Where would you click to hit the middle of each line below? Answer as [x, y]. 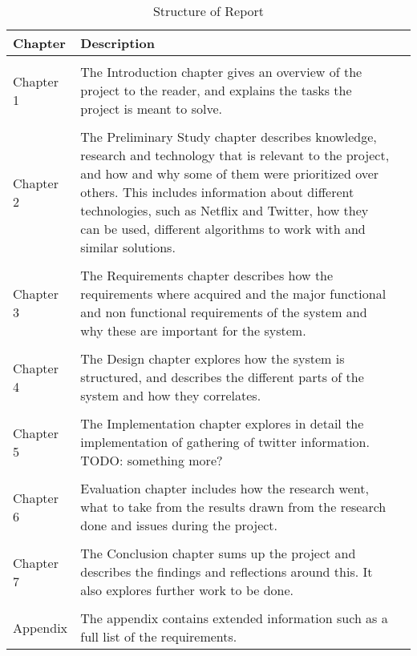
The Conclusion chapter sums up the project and [218, 553]
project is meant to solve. [151, 109]
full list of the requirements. [159, 636]
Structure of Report [208, 11]
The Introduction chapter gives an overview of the [221, 72]
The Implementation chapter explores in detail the [222, 423]
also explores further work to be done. [187, 590]
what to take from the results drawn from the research [233, 507]
